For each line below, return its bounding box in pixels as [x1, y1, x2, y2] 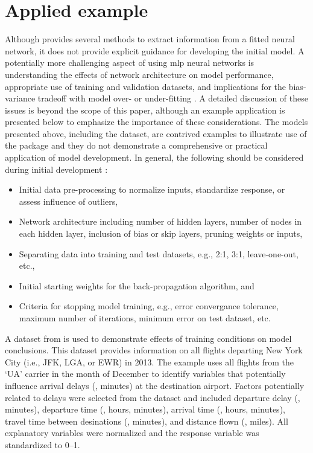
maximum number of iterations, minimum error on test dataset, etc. [19, 312, 271, 324]
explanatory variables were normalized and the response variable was [5, 426, 259, 439]
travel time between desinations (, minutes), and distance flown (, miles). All [5, 414, 288, 427]
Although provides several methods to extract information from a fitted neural [5, 33, 295, 45]
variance [5, 92, 36, 104]
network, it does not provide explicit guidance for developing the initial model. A [5, 44, 305, 57]
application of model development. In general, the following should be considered [5, 151, 304, 164]
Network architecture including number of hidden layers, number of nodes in [19, 215, 302, 228]
